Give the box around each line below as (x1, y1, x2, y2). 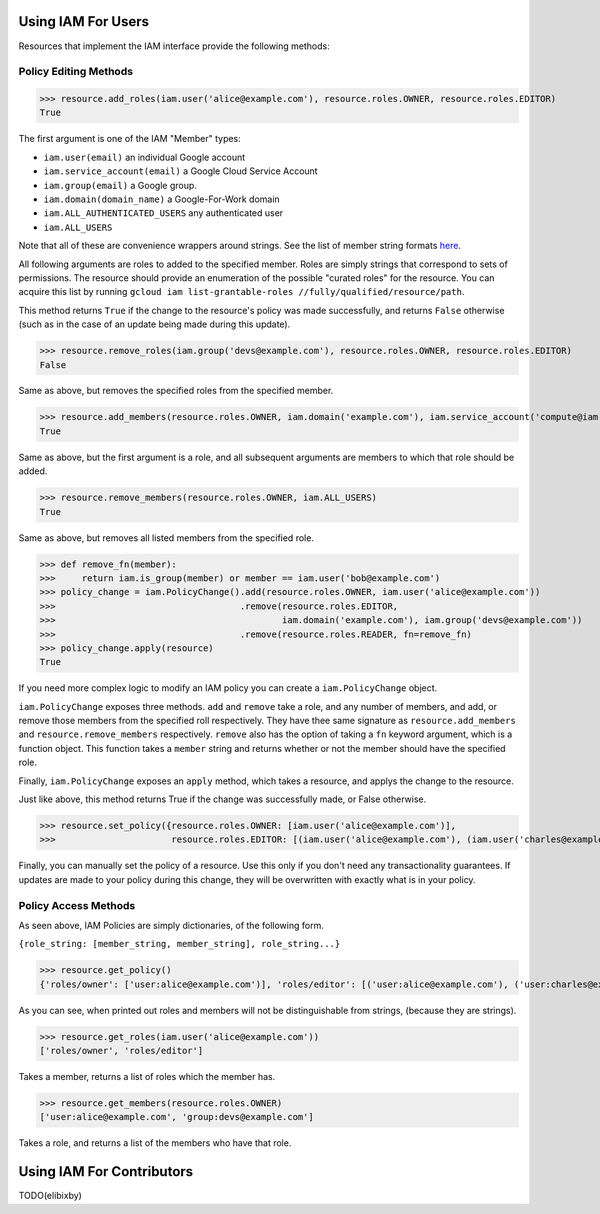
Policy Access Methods (18, 898, 136, 912)
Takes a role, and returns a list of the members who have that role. (18, 1137, 292, 1149)
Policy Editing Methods (18, 65, 134, 79)
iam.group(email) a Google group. (43, 179, 197, 191)
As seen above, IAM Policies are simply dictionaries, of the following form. (18, 919, 324, 931)
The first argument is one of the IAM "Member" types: (18, 133, 242, 145)
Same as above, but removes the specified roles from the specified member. (18, 385, 334, 397)
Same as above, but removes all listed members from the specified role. (18, 531, 315, 544)
